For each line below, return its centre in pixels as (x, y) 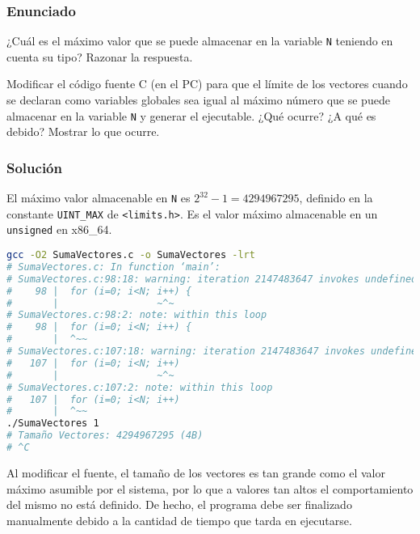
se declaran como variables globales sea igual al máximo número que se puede (198, 100)
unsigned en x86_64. (59, 229)
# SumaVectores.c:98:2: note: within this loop (137, 315)
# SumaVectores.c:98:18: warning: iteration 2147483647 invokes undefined (212, 279)
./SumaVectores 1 (53, 424)
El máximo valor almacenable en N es (99, 198)
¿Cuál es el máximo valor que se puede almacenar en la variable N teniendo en (200, 41)
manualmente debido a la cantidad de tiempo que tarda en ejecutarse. (179, 520)
